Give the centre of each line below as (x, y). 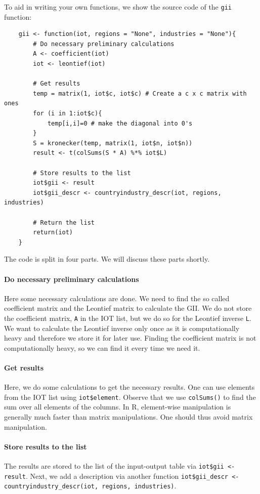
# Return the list (64, 222)
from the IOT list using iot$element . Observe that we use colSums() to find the (130, 397)
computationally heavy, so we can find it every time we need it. (102, 347)
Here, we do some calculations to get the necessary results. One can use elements (129, 387)
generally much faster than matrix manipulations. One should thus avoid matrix (128, 416)
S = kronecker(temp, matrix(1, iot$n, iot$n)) (113, 143)
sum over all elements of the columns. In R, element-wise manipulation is (118, 407)
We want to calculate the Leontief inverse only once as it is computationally (122, 328)
